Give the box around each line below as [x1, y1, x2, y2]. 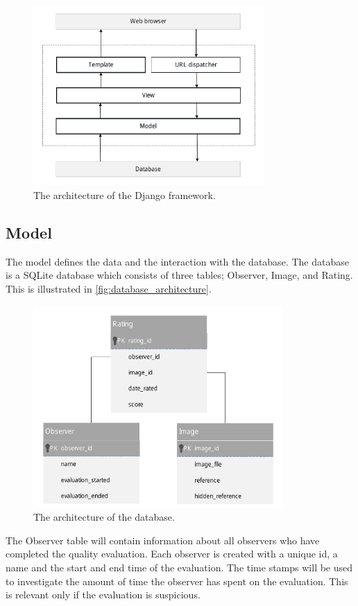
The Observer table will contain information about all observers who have [6, 533, 320, 547]
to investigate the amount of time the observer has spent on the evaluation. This [6, 573, 348, 588]
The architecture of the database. [33, 510, 175, 524]
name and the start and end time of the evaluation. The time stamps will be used [6, 560, 353, 575]
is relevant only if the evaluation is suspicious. [6, 587, 201, 602]
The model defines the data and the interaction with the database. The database [6, 254, 349, 268]
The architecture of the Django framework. [33, 188, 216, 202]
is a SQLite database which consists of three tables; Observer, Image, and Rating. [6, 268, 353, 282]
